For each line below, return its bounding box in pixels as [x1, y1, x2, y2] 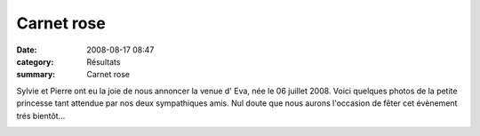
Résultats [86, 56, 121, 67]
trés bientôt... [16, 110, 66, 121]
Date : [16, 44, 37, 55]
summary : [16, 69, 56, 80]
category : [16, 56, 54, 67]
